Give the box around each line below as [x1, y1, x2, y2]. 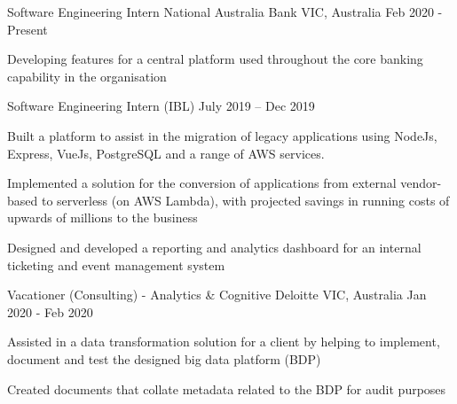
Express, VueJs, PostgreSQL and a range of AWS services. [7, 144, 325, 162]
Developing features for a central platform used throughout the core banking [7, 50, 423, 68]
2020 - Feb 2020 [7, 302, 93, 321]
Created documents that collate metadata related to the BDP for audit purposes [7, 379, 446, 398]
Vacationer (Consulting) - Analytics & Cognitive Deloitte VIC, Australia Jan [7, 285, 427, 304]
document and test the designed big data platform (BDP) [7, 349, 321, 368]
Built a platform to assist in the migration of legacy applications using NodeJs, [7, 126, 437, 144]
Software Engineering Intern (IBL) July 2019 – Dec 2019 [7, 97, 315, 115]
